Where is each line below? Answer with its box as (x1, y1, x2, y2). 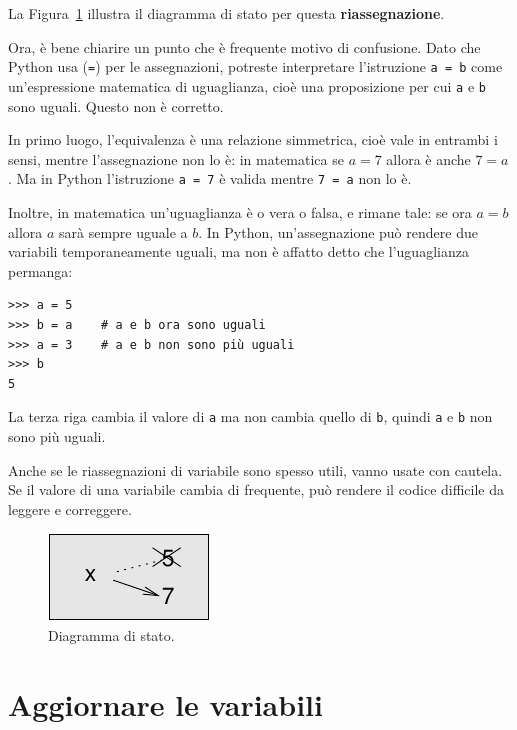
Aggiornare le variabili (8, 683, 323, 724)
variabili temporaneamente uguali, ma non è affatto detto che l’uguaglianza (8, 241, 469, 262)
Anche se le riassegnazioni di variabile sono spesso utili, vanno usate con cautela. (8, 459, 503, 480)
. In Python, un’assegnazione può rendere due (198, 221, 478, 242)
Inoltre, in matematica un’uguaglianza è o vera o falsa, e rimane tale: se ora (8, 201, 472, 222)
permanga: (8, 260, 73, 281)
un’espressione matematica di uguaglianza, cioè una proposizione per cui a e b (8, 75, 486, 96)
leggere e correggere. (8, 498, 132, 519)
